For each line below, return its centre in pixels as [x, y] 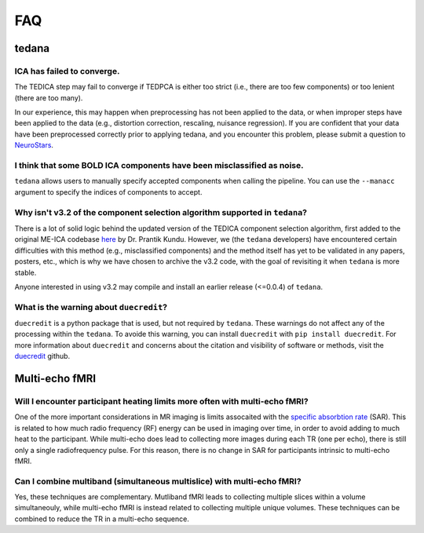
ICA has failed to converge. [67, 71]
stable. [26, 272]
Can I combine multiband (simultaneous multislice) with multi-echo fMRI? [158, 481]
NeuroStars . [34, 145]
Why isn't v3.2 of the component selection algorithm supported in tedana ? [161, 212]
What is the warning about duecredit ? [91, 307]
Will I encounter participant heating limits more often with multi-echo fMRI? [162, 401]
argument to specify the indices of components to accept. [108, 192]
